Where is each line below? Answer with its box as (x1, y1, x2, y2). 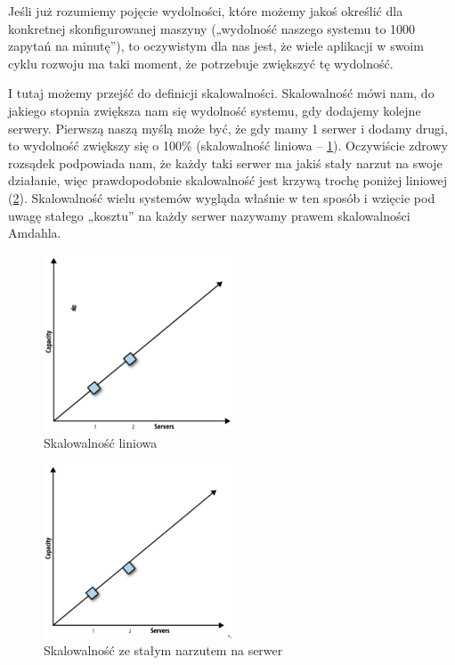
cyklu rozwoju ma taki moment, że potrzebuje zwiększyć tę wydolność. (8, 53, 394, 72)
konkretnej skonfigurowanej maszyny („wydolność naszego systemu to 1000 (8, 19, 416, 37)
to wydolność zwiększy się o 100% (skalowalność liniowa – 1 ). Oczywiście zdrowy (8, 136, 448, 155)
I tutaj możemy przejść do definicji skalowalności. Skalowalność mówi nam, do (8, 84, 435, 102)
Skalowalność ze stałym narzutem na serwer (44, 641, 283, 660)
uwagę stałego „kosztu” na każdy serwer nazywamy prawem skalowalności (8, 206, 410, 224)
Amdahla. (8, 223, 61, 242)
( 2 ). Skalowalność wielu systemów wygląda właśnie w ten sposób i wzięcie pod (8, 188, 435, 207)
